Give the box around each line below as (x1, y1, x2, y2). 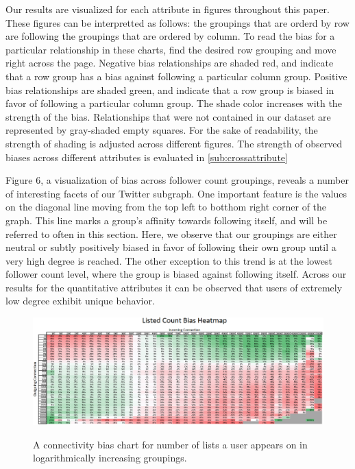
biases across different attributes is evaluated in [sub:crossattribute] (5, 149, 288, 164)
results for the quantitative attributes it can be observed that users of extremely (5, 280, 343, 294)
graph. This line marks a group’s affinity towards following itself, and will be (5, 213, 328, 227)
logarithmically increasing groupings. (33, 450, 187, 465)
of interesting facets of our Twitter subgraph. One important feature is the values (5, 186, 347, 200)
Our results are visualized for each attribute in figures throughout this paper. (5, 2, 330, 16)
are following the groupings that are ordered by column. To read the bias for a (5, 29, 335, 43)
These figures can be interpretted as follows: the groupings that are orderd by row (5, 15, 350, 29)
